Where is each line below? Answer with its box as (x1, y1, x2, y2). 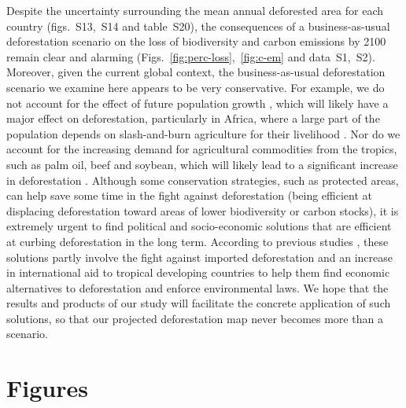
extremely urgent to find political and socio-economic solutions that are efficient (6, 218, 392, 234)
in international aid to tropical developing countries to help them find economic (6, 264, 390, 281)
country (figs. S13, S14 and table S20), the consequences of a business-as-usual (6, 17, 390, 34)
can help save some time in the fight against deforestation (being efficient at (6, 187, 373, 204)
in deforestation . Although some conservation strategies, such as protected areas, (6, 171, 399, 188)
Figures (6, 372, 88, 404)
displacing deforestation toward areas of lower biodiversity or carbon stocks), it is (6, 202, 399, 219)
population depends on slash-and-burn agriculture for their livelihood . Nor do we (6, 125, 400, 142)
